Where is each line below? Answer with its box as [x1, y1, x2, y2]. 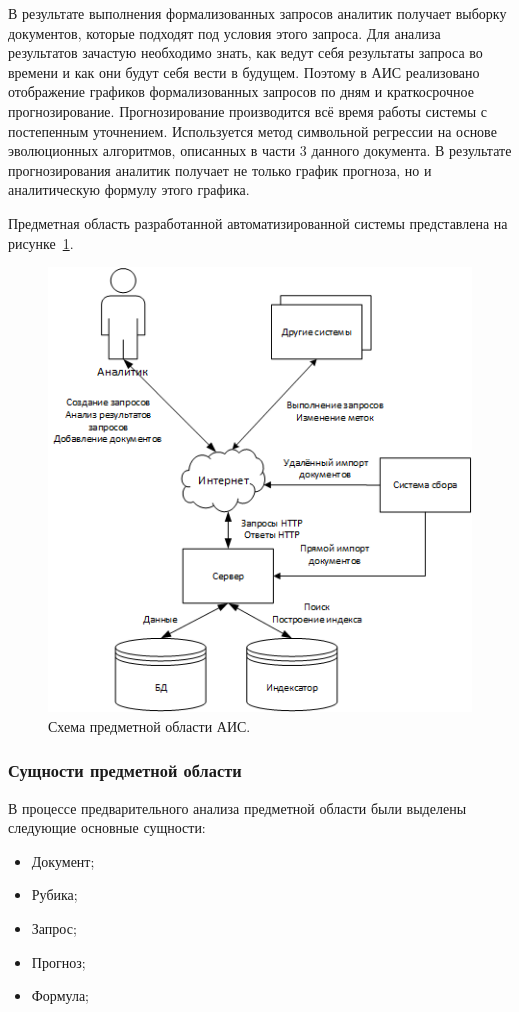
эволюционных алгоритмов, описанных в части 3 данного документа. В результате [8, 140, 512, 161]
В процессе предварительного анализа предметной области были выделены [8, 797, 467, 818]
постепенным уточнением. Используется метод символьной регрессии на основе [8, 120, 497, 141]
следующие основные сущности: [8, 817, 206, 838]
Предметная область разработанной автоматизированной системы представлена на [8, 212, 508, 233]
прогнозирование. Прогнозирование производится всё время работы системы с [8, 100, 487, 121]
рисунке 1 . [8, 232, 74, 253]
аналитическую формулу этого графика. [8, 179, 250, 200]
